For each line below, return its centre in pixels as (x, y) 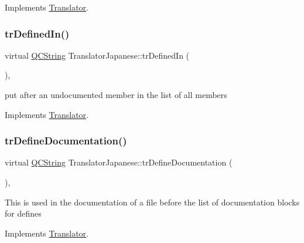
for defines (23, 213)
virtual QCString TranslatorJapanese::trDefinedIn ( (97, 55)
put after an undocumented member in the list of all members (116, 95)
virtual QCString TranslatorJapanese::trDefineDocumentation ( (119, 162)
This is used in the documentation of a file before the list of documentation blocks (152, 202)
